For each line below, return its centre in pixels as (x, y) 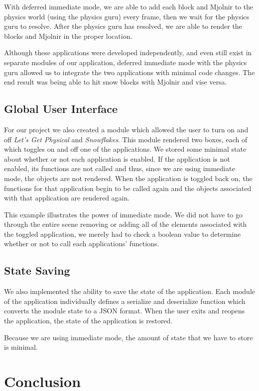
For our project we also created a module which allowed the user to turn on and (126, 129)
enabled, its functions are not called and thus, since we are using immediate (120, 168)
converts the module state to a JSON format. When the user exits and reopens (125, 311)
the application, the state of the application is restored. (88, 321)
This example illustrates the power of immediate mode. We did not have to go (123, 214)
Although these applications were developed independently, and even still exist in (128, 52)
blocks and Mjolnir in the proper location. (68, 36)
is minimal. (21, 347)
